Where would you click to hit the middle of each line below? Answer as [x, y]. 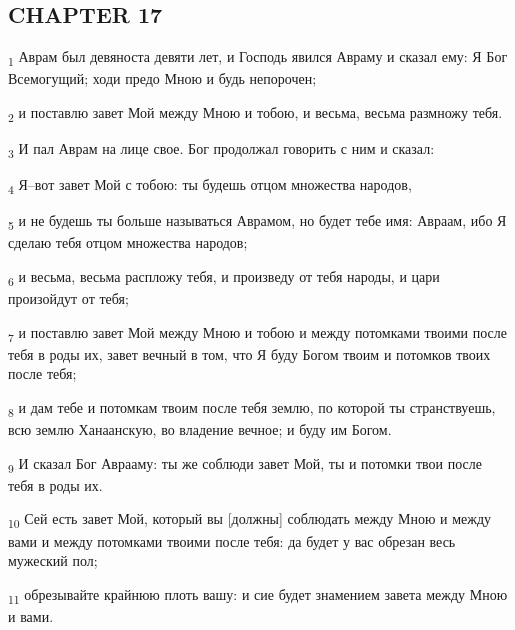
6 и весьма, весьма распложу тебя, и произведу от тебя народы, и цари [224, 277]
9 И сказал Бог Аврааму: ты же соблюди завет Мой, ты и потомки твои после [245, 464]
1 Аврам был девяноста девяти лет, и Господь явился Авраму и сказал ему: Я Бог [258, 57]
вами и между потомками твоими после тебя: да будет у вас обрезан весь [232, 540]
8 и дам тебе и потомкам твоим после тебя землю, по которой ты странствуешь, [252, 408]
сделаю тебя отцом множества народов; [128, 242]
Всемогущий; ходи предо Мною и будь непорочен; [162, 78]
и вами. [31, 615]
